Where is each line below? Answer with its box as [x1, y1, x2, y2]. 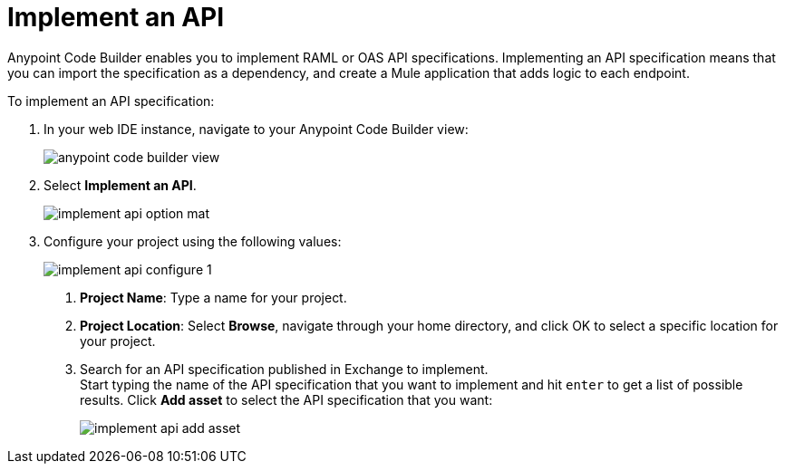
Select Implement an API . [44, 177, 197, 193]
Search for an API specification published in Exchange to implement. [80, 360, 489, 377]
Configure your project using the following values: [44, 233, 342, 249]
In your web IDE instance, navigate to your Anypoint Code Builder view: [44, 120, 469, 137]
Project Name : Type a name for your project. [80, 289, 347, 305]
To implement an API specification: [7, 92, 215, 109]
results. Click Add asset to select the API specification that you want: [80, 391, 493, 408]
